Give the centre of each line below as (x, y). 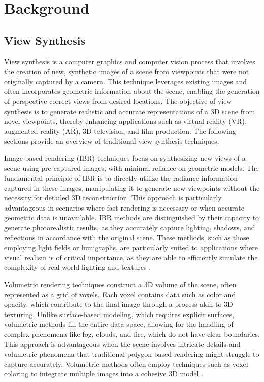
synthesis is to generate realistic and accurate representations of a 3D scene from (130, 111)
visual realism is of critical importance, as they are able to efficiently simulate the (131, 257)
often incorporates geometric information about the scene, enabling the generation (132, 91)
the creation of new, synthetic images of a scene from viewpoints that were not (127, 71)
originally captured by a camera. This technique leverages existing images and (126, 81)
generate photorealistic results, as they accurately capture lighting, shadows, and (130, 228)
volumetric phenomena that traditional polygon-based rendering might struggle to (132, 354)
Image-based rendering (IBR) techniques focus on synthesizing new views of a (125, 158)
